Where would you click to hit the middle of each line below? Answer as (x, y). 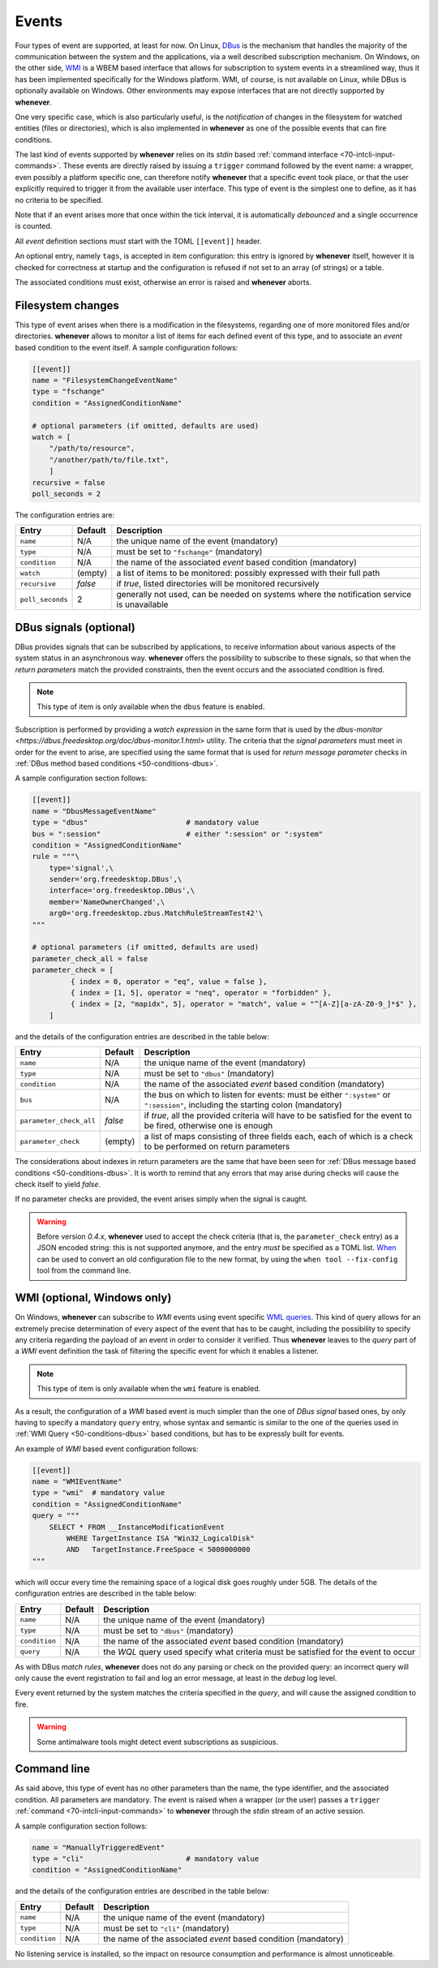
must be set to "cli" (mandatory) (166, 1928)
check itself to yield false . (58, 1184)
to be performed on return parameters (217, 1146)
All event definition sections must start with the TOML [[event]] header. (138, 241)
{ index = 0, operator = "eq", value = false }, (169, 981)
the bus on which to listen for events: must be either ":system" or (267, 1095)
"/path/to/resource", (92, 449)
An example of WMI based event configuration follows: (107, 1449)
